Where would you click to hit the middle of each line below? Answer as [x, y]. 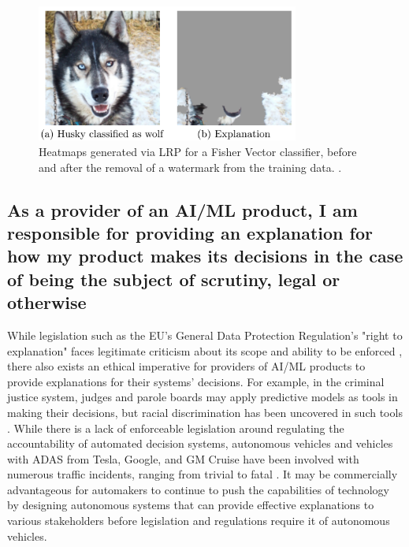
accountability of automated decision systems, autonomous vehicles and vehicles [200, 443]
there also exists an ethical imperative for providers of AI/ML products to [186, 366]
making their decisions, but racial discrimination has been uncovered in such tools [205, 412]
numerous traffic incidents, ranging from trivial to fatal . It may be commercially [203, 474]
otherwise [47, 302]
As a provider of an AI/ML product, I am [182, 209]
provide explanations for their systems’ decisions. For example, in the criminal [196, 381]
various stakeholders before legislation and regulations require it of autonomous [199, 521]
